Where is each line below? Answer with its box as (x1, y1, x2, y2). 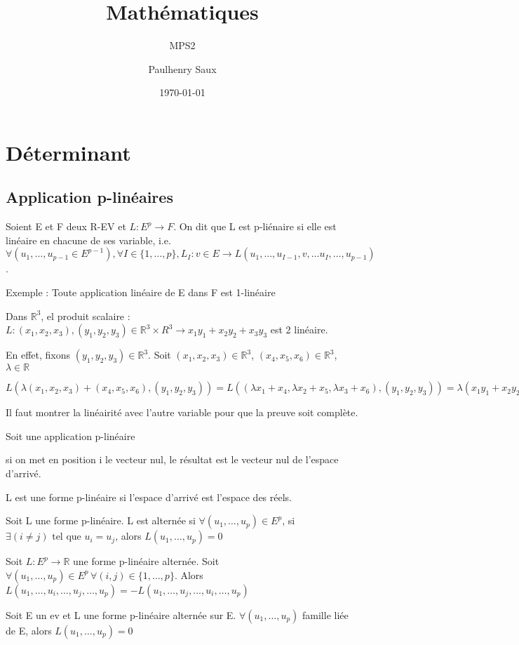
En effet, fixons (6, 347, 71, 362)
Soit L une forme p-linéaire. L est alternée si (6, 513, 196, 528)
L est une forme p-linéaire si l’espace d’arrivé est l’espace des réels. (6, 489, 292, 504)
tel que (52, 532, 81, 543)
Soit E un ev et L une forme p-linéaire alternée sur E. (6, 607, 236, 622)
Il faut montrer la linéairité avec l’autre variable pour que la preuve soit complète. (6, 405, 358, 420)
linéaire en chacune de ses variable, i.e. (6, 232, 171, 247)
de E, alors (6, 623, 52, 637)
